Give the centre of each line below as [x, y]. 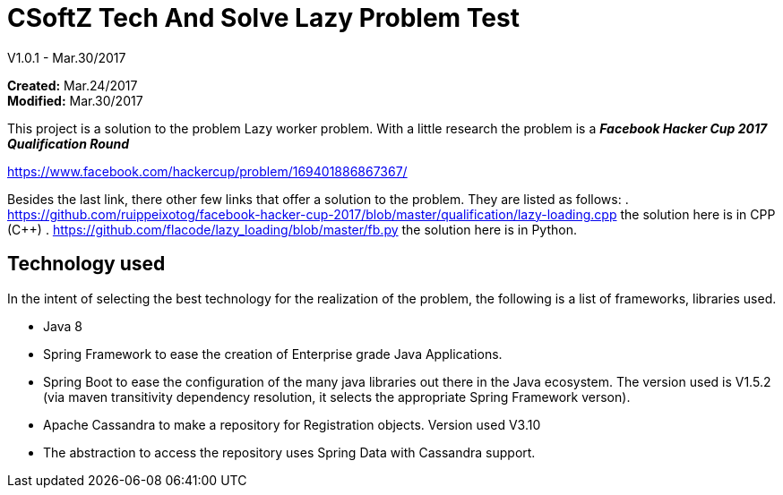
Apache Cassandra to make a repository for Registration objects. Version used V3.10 [292, 424]
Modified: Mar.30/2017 [75, 100]
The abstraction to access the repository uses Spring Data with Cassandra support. [289, 452]
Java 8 [63, 326]
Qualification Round [69, 143]
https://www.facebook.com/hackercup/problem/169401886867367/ [207, 171]
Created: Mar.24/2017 [73, 85]
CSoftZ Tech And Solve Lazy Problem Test [263, 18]
